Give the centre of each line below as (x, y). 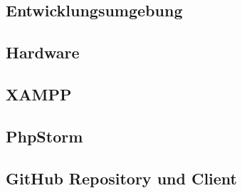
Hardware (43, 52)
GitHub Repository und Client (121, 178)
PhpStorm (44, 136)
